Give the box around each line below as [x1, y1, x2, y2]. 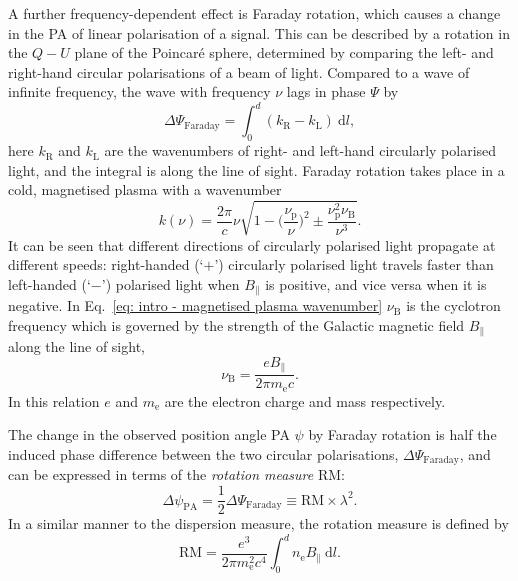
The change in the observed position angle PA [8, 424, 290, 445]
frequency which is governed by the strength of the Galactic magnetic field [8, 314, 465, 335]
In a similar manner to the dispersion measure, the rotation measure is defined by [8, 513, 509, 534]
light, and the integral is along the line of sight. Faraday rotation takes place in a [8, 159, 505, 180]
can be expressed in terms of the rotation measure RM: [8, 464, 345, 485]
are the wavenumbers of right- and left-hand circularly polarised [104, 140, 497, 161]
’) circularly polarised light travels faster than [214, 254, 494, 275]
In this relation [8, 390, 100, 411]
